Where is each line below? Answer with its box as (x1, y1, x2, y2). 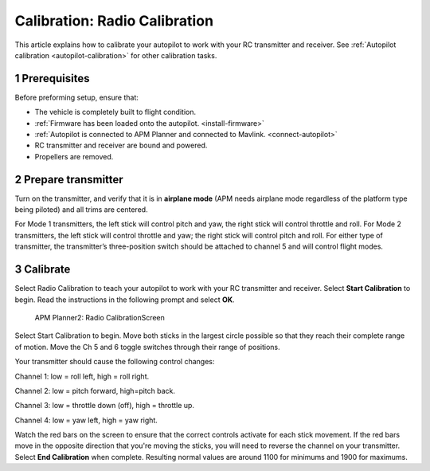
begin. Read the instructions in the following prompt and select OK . (14, 295, 235, 304)
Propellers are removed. (34, 151, 114, 161)
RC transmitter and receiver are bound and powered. (34, 140, 208, 151)
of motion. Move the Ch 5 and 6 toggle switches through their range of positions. (14, 342, 280, 351)
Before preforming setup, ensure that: (14, 92, 139, 102)
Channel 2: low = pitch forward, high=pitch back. (14, 386, 175, 395)
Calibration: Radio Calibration (14, 12, 214, 29)
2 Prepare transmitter (14, 172, 123, 186)
